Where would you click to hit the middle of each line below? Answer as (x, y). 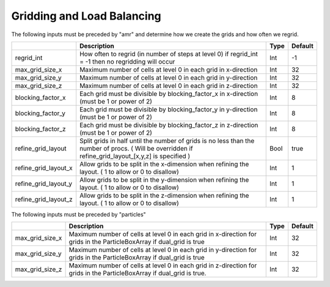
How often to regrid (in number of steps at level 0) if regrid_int (169, 54)
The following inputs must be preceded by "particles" (79, 214)
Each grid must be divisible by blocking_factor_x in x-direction (169, 94)
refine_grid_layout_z (44, 199)
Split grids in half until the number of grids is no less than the (167, 141)
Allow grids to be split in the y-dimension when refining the (164, 179)
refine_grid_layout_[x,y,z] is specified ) (135, 156)
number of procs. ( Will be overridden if (136, 148)
